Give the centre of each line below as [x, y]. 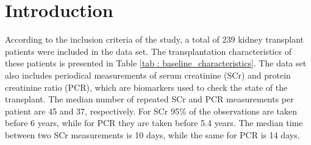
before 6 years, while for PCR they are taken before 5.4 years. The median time [154, 123]
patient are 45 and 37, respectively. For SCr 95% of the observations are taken [151, 111]
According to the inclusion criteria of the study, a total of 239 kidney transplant [155, 39]
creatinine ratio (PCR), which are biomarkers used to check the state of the [146, 87]
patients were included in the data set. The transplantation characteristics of [148, 51]
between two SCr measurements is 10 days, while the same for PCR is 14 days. [152, 134]
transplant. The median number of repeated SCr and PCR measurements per [149, 99]
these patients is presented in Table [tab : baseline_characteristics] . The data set [156, 63]
